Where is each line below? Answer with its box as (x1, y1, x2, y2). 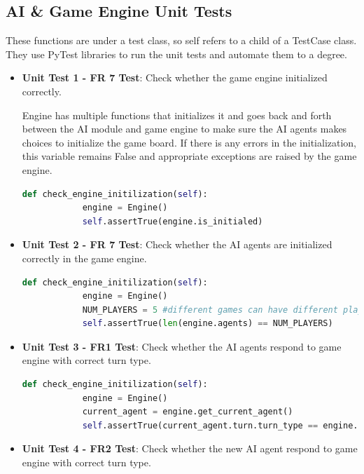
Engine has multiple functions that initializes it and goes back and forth (22, 107, 332, 122)
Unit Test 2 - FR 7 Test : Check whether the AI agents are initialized (22, 237, 332, 252)
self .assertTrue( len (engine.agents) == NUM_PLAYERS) (82, 318, 333, 329)
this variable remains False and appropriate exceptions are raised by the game (22, 149, 357, 163)
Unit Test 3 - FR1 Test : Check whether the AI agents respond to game (22, 339, 342, 353)
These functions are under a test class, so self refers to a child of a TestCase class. (6, 33, 357, 48)
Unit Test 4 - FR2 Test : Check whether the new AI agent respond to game (22, 441, 358, 456)
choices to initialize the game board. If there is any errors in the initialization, (22, 135, 356, 149)
